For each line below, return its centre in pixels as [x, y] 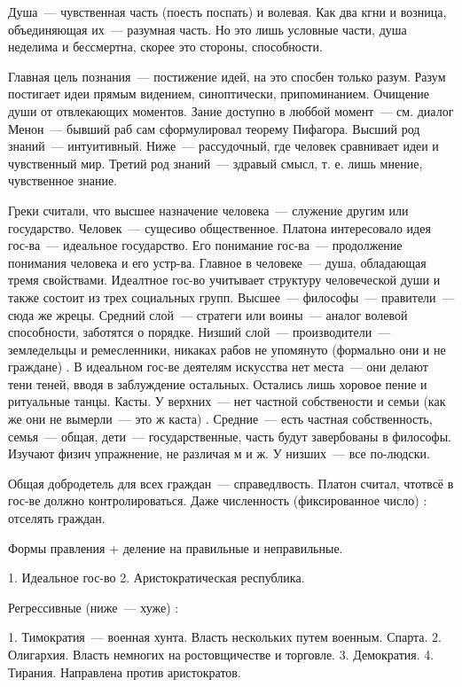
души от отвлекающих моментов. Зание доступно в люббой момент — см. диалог [231, 110]
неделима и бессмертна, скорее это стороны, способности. [165, 47]
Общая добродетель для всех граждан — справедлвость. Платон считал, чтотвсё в [231, 483]
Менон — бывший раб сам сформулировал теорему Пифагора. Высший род [214, 128]
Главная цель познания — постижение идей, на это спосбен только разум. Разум [227, 76]
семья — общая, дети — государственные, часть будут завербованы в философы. [230, 436]
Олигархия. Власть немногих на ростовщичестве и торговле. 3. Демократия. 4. [221, 654]
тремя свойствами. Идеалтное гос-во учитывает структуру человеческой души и [224, 280]
